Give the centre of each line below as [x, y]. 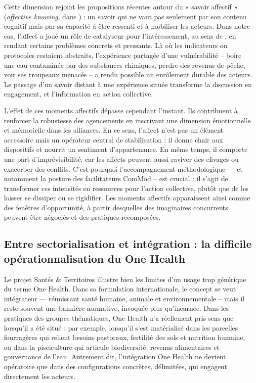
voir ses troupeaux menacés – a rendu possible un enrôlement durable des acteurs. [128, 74]
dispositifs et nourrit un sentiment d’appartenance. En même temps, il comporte [126, 149]
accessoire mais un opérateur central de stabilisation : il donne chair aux [114, 139]
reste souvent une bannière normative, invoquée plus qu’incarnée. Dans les [116, 308]
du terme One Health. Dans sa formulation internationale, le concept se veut [120, 289]
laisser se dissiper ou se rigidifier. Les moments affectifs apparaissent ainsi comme [127, 198]
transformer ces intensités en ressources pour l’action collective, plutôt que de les [126, 188]
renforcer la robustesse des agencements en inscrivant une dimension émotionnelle [128, 120]
